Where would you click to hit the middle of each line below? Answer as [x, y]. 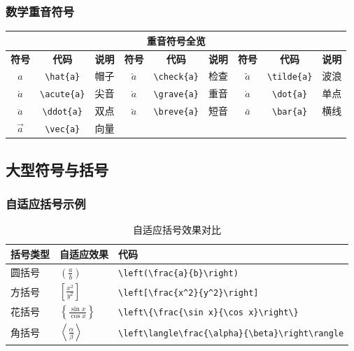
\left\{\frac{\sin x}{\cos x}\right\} [208, 313]
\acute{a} [63, 95]
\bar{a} [290, 112]
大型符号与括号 [57, 169]
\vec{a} [63, 130]
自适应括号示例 [46, 203]
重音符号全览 [176, 40]
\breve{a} [176, 112]
